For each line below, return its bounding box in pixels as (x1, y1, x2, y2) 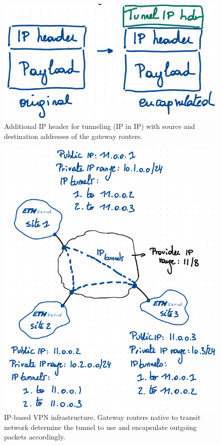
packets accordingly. (4, 431, 65, 442)
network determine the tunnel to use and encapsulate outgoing (4, 421, 197, 432)
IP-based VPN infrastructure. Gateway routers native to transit (4, 411, 201, 422)
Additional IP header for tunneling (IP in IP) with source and (4, 121, 195, 131)
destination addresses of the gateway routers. (4, 130, 143, 141)
